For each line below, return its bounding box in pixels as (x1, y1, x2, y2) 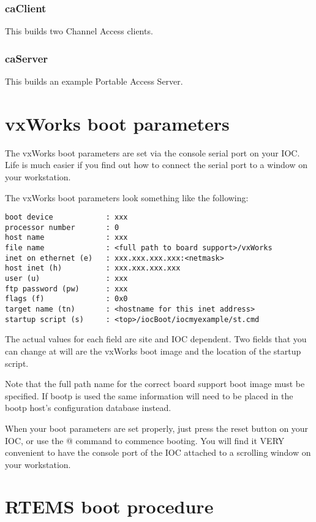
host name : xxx (5, 233, 128, 242)
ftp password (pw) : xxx (5, 284, 128, 293)
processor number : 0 (5, 223, 119, 232)
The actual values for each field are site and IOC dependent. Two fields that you (5, 332, 307, 345)
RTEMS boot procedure (5, 494, 214, 519)
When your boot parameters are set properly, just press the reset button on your (5, 421, 309, 434)
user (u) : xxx (5, 274, 128, 283)
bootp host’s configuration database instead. (5, 401, 171, 414)
